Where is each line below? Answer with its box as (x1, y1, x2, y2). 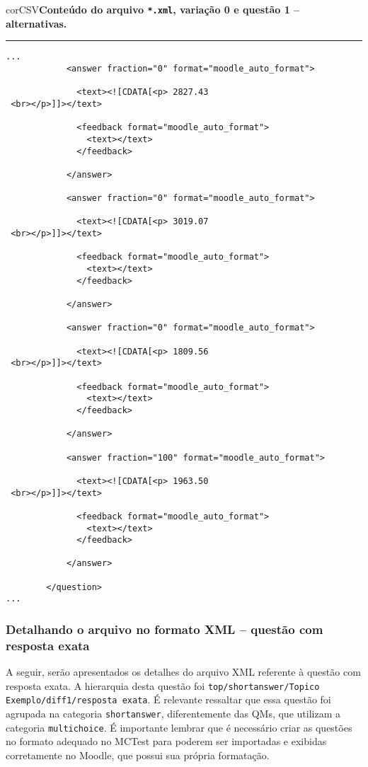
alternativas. (6, 16, 67, 30)
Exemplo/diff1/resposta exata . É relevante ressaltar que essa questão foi (6, 692, 331, 707)
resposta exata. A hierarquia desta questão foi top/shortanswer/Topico (6, 678, 320, 693)
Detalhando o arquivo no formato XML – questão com (6, 621, 323, 638)
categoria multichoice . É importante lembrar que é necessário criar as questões (6, 720, 352, 734)
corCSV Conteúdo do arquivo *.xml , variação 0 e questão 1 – (6, 2, 300, 16)
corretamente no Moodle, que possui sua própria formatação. (6, 748, 270, 763)
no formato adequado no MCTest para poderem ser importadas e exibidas (6, 734, 327, 749)
